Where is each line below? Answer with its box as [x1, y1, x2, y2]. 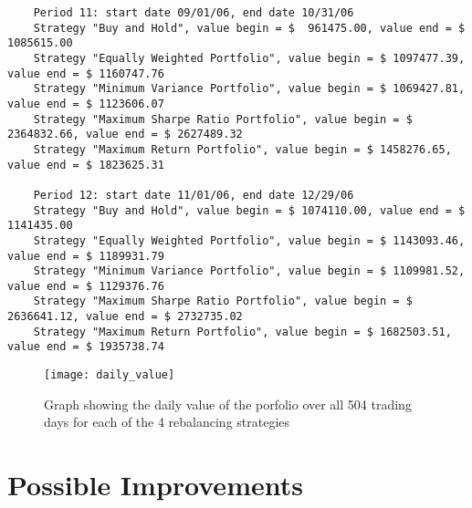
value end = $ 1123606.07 [7, 97, 164, 110]
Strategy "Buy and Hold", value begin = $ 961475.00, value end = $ [33, 21, 466, 35]
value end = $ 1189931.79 [7, 249, 164, 263]
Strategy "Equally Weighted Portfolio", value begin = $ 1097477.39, [33, 51, 466, 65]
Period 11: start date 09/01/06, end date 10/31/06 [33, 6, 354, 19]
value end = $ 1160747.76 [7, 67, 164, 80]
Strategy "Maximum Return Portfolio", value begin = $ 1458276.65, [33, 142, 452, 156]
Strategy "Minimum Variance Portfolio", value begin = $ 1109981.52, [33, 264, 466, 278]
